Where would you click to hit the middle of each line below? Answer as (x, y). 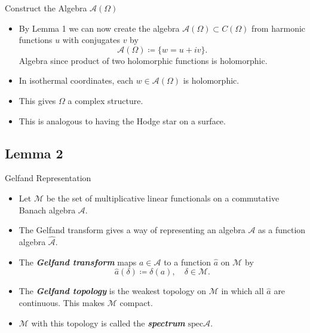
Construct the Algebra (46, 8)
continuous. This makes (62, 302)
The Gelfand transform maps (78, 262)
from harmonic (279, 28)
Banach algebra (47, 210)
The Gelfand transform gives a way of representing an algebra (132, 230)
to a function (188, 262)
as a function (282, 230)
